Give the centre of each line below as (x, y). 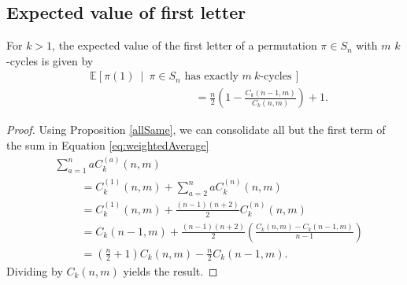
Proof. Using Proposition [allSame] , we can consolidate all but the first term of (196, 130)
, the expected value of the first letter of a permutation (185, 45)
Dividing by (35, 270)
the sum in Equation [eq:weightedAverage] (108, 145)
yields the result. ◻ (170, 270)
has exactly (211, 77)
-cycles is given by (50, 60)
